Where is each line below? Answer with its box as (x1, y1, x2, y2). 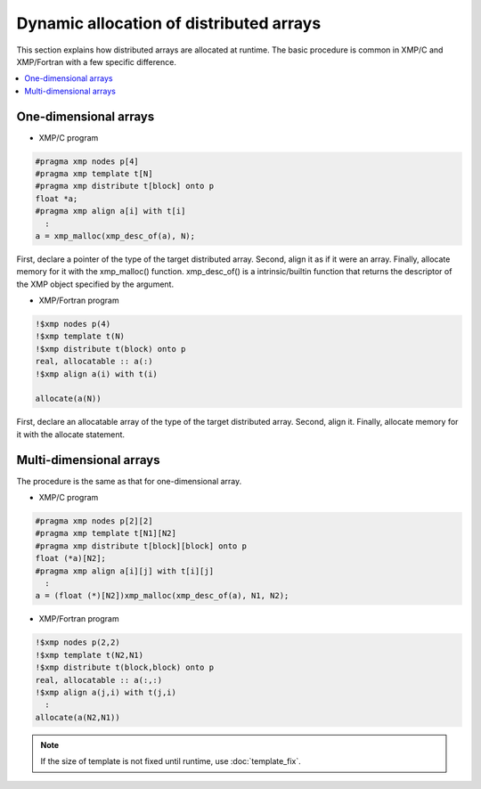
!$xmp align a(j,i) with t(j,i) (35, 687, 177, 697)
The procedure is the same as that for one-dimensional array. (16, 476, 242, 486)
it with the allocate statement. (16, 428, 125, 440)
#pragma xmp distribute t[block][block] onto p (35, 541, 247, 551)
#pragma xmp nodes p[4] (35, 156, 140, 167)
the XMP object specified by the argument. (16, 279, 174, 289)
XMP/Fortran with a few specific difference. (16, 56, 177, 67)
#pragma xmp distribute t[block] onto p (35, 181, 214, 191)
